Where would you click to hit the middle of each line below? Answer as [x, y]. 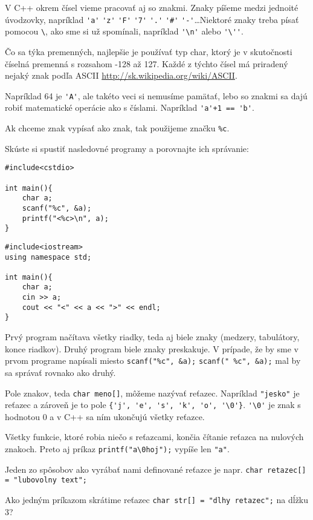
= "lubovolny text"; [46, 480]
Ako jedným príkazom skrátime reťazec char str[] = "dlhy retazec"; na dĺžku [157, 499]
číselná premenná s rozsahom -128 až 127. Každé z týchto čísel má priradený [147, 63]
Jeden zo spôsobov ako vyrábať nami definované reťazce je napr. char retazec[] [156, 469]
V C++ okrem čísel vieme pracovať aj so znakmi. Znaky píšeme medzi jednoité [152, 7]
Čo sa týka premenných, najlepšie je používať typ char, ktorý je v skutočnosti [149, 51]
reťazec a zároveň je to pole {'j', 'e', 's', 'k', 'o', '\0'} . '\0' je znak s [153, 405]
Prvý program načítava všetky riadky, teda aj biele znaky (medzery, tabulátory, [152, 337]
